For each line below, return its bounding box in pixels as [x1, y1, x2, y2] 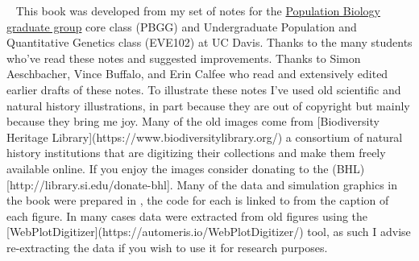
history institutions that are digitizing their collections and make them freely [6, 144, 386, 161]
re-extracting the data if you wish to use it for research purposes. [6, 238, 328, 255]
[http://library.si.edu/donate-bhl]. [6, 176, 173, 193]
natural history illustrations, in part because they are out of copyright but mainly [6, 97, 410, 114]
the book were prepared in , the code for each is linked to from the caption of [6, 192, 389, 209]
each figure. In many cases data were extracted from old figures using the [6, 207, 368, 224]
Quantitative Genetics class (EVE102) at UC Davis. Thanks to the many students [6, 34, 413, 51]
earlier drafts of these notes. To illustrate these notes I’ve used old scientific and [6, 81, 401, 97]
